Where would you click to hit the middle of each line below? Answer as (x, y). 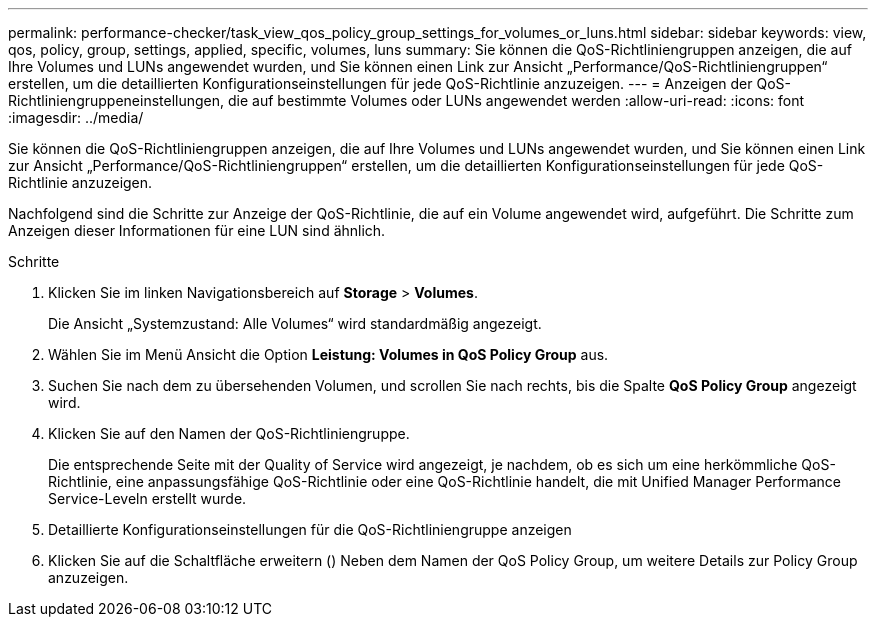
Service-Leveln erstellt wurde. (147, 498)
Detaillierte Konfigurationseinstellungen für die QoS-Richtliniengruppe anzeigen (310, 529)
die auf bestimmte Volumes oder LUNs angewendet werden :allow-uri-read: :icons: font (516, 100)
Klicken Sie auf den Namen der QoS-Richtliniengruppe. (229, 433)
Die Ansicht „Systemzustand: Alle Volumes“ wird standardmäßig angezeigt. (295, 323)
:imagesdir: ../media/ (76, 117)
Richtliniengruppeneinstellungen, (116, 100)
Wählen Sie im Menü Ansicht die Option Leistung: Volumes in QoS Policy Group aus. (328, 354)
